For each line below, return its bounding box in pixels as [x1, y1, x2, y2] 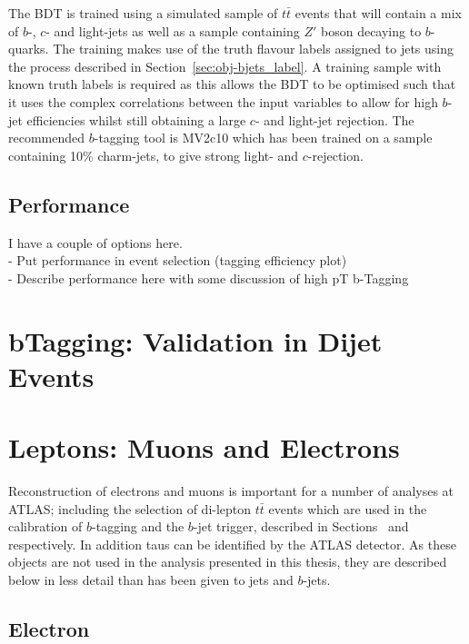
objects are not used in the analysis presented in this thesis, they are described [8, 552, 447, 571]
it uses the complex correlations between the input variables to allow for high [8, 92, 438, 111]
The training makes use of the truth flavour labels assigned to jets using [53, 39, 454, 58]
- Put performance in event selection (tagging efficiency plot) [8, 251, 347, 270]
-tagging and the [92, 517, 185, 536]
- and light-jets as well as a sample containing [45, 21, 300, 40]
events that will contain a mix [294, 4, 462, 22]
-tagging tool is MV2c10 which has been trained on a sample [94, 128, 433, 147]
